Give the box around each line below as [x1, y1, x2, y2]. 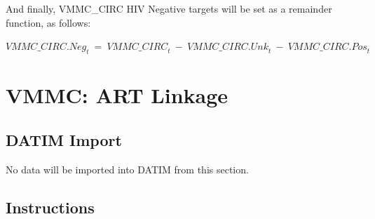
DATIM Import [6, 128, 122, 150]
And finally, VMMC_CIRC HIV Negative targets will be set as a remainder [6, 1, 332, 15]
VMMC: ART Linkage [6, 81, 229, 109]
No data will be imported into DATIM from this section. [6, 161, 249, 176]
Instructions [6, 196, 95, 218]
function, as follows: [6, 15, 91, 29]
